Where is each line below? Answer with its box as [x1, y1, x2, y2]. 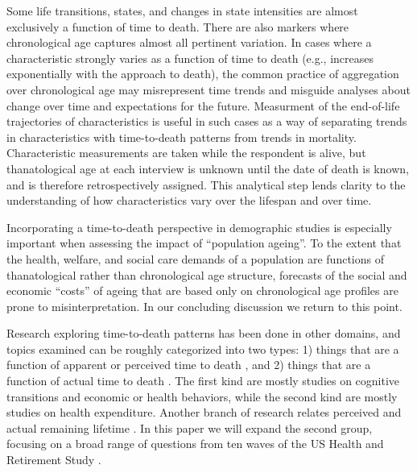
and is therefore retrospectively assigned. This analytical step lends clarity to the [6, 176, 406, 193]
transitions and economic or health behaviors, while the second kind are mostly [6, 388, 398, 405]
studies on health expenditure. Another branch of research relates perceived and [6, 404, 402, 421]
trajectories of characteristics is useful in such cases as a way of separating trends [6, 113, 407, 130]
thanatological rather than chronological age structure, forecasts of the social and [6, 266, 407, 283]
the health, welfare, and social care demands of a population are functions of [6, 250, 384, 267]
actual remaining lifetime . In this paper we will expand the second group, [6, 419, 373, 436]
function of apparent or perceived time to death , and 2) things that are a [6, 356, 371, 373]
